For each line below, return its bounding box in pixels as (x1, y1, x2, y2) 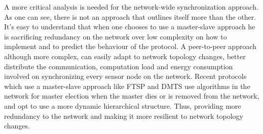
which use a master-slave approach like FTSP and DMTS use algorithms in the (4, 80, 250, 91)
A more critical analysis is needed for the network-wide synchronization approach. (4, 2, 258, 12)
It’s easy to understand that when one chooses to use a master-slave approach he (4, 21, 255, 32)
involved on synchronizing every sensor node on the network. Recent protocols (4, 71, 247, 81)
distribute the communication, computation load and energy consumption (4, 61, 233, 71)
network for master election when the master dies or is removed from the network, (4, 91, 259, 101)
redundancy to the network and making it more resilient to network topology (4, 110, 244, 121)
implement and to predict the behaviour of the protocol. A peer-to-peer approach (4, 41, 257, 52)
